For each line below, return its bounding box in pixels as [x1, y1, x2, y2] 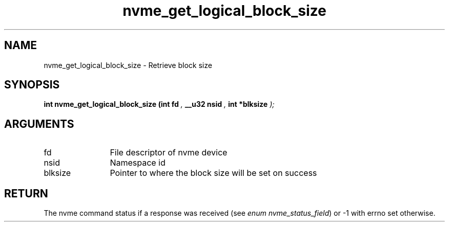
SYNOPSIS [4, 78, 60, 92]
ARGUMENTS [4, 117, 74, 130]
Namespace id [110, 157, 166, 168]
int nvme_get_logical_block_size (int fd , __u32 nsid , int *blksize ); [44, 100, 275, 109]
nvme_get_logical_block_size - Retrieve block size [44, 60, 212, 70]
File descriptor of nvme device [110, 147, 228, 158]
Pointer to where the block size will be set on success [110, 168, 317, 178]
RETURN [4, 187, 48, 200]
